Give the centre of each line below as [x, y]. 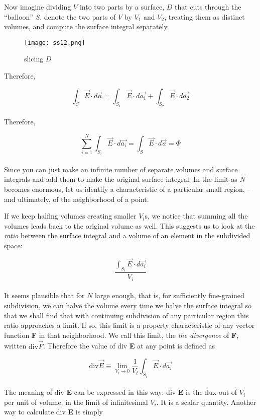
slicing [34, 59]
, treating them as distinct [205, 16]
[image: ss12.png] [55, 43]
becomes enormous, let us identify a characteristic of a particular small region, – [127, 189]
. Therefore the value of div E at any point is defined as [129, 346]
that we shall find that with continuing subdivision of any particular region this [126, 315]
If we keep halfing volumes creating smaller [70, 216]
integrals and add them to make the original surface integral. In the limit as [121, 179]
